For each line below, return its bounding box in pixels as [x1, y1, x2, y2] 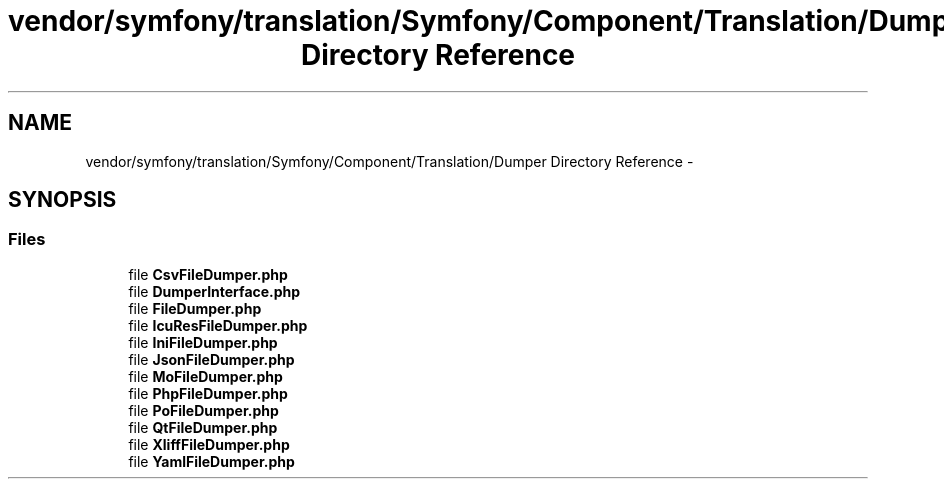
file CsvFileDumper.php [128, 265, 288, 283]
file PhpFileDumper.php [128, 384, 288, 402]
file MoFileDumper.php [128, 367, 283, 385]
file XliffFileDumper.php [128, 435, 290, 453]
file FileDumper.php [128, 299, 262, 317]
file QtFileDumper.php [128, 418, 278, 436]
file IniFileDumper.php [128, 333, 278, 351]
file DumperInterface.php [128, 282, 301, 300]
